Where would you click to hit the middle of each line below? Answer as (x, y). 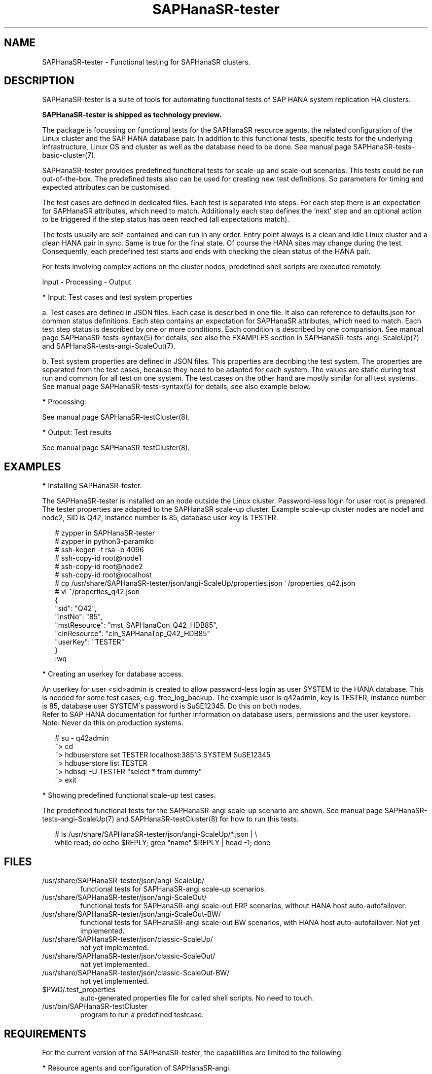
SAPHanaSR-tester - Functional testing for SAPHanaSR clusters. (146, 62)
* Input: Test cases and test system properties (117, 297)
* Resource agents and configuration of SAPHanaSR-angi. (137, 1068)
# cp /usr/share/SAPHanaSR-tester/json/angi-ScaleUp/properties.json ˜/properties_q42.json (205, 583)
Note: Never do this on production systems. (113, 723)
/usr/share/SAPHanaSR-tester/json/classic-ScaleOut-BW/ (136, 973)
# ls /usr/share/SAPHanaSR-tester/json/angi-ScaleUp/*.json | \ (156, 834)
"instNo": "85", (79, 617)
